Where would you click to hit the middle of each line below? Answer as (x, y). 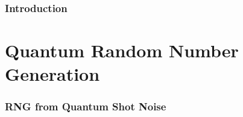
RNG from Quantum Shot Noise (86, 106)
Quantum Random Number (122, 50)
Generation (52, 74)
